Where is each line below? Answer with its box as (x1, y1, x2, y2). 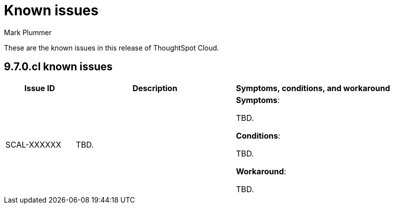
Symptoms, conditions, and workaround (236, 83, 390, 93)
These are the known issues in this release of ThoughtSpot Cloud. (4, 43, 219, 52)
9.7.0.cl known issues (4, 60, 113, 73)
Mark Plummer (4, 28, 52, 37)
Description (132, 83, 178, 93)
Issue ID (24, 83, 55, 93)
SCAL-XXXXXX (5, 139, 61, 150)
